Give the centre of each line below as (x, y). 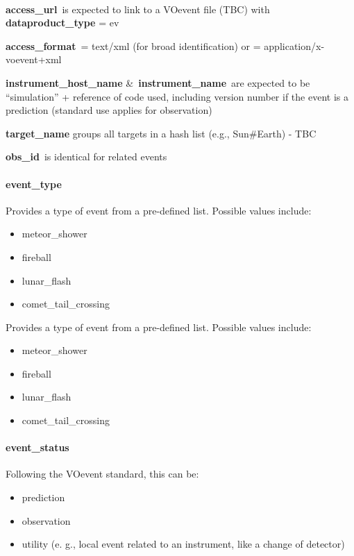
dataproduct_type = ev (62, 23)
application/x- (294, 45)
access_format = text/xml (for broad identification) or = (133, 45)
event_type (34, 184)
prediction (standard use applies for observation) (109, 110)
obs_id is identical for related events (86, 157)
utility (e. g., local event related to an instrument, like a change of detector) (183, 544)
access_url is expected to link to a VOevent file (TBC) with (138, 9)
